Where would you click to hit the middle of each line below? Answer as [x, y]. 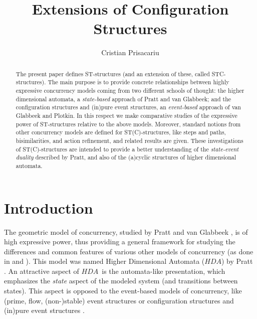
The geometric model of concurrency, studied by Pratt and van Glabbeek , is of [126, 231]
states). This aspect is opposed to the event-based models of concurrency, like [123, 291]
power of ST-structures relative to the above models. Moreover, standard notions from [128, 124]
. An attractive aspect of [42, 271]
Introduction [49, 207]
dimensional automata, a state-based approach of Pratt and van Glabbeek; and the [123, 99]
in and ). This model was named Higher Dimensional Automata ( [104, 261]
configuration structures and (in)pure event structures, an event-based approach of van [128, 107]
